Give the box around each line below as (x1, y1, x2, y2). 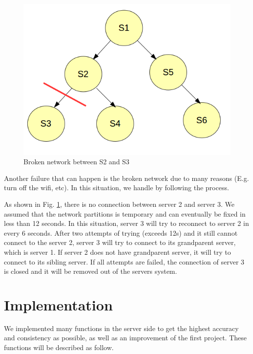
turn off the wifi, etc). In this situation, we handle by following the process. (4, 182, 229, 193)
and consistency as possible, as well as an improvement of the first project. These (4, 332, 247, 343)
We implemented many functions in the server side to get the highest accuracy (4, 323, 239, 333)
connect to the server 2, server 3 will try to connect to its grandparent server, (4, 237, 236, 247)
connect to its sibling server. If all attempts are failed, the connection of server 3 (4, 256, 245, 266)
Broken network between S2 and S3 (23, 156, 129, 167)
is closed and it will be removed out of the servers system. (4, 266, 177, 276)
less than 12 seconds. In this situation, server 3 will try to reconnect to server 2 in (4, 218, 249, 228)
